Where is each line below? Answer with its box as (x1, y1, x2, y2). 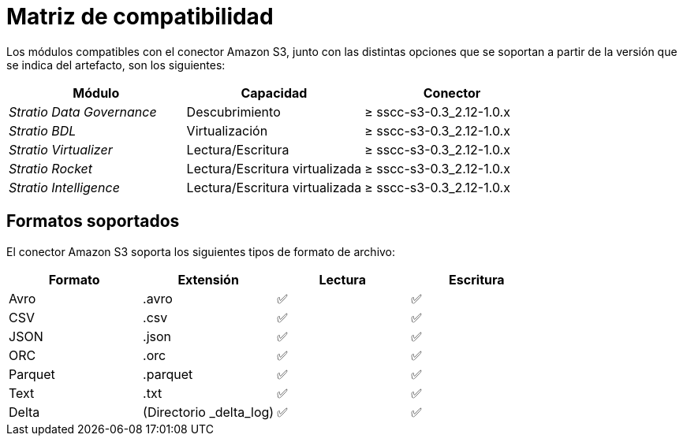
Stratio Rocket (9, 160, 93, 176)
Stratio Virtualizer (9, 141, 113, 158)
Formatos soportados (6, 211, 180, 232)
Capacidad (241, 84, 308, 101)
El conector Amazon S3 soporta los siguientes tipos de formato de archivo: (6, 244, 396, 258)
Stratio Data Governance (9, 103, 157, 120)
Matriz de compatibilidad (6, 3, 274, 30)
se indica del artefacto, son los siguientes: (6, 58, 226, 72)
